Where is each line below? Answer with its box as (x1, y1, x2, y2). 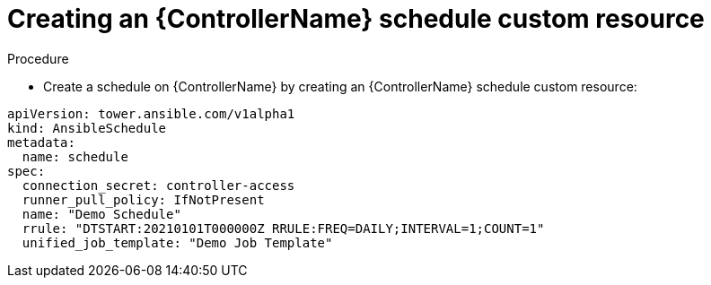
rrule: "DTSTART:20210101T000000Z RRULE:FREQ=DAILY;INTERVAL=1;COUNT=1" (22, 220, 545, 236)
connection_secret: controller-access (22, 177, 295, 193)
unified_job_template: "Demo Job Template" (22, 235, 333, 250)
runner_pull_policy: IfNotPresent (22, 192, 265, 207)
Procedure (7, 50, 69, 66)
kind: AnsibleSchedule (7, 120, 167, 135)
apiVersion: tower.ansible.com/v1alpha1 (7, 106, 295, 121)
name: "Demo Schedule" (22, 206, 181, 221)
